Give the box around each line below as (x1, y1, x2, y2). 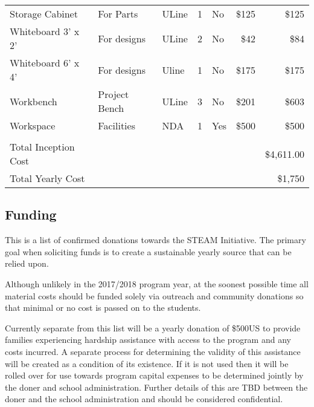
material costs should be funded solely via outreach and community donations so (5, 289, 304, 302)
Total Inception (10, 140, 75, 154)
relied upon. (5, 257, 49, 270)
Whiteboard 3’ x (10, 24, 80, 38)
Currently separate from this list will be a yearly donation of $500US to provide (5, 321, 301, 334)
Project (98, 87, 129, 101)
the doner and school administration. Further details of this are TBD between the (5, 380, 308, 393)
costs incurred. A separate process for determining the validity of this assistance (5, 345, 301, 357)
